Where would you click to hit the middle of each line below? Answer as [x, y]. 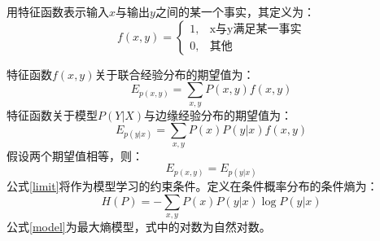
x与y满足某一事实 [256, 30]
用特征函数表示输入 [58, 11]
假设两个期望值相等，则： [75, 155]
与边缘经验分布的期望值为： [218, 114]
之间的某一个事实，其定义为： [235, 11]
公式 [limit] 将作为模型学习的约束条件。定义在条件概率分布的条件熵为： [192, 186]
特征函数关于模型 [52, 114]
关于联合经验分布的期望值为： [175, 74]
